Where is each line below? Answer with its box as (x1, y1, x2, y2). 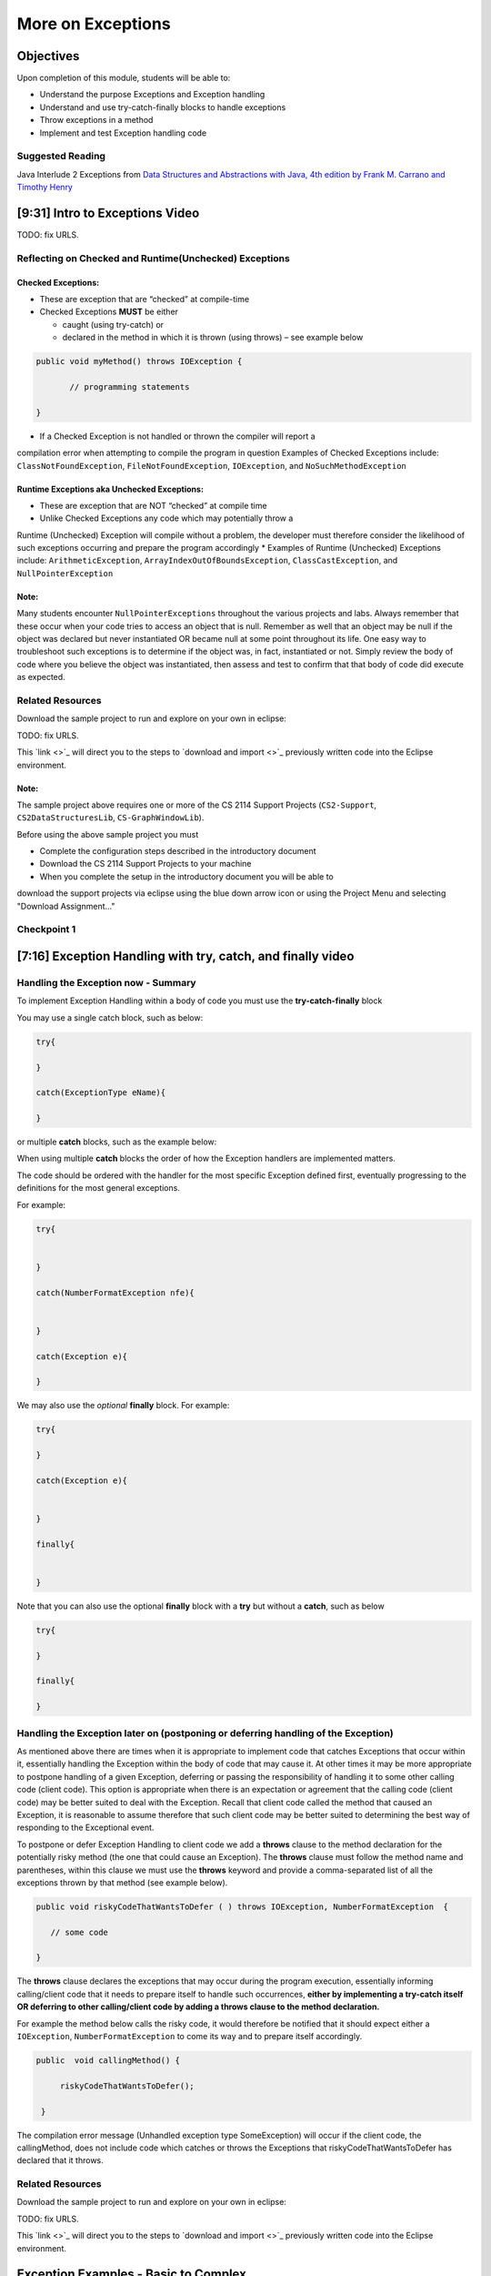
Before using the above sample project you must (16, 828, 199, 839)
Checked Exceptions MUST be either (39, 306, 179, 318)
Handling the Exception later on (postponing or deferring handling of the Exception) (16, 1726, 395, 1739)
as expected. (16, 672, 65, 683)
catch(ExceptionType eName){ (35, 1088, 166, 1098)
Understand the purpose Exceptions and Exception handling (39, 89, 266, 100)
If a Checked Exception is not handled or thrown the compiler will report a (39, 431, 316, 442)
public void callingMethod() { (35, 2055, 181, 2066)
